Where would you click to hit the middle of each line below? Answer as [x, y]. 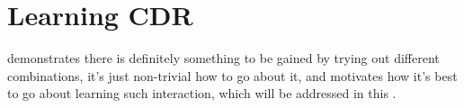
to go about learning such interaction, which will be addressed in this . [202, 93]
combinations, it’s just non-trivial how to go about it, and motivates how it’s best [232, 75]
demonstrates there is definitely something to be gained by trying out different [223, 58]
